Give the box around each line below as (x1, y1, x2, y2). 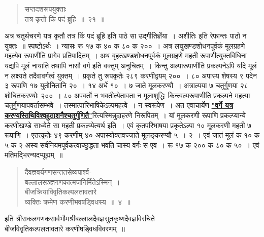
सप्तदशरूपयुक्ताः (24, 4, 67, 14)
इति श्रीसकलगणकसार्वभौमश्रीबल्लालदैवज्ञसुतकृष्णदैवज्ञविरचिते (5, 213, 155, 224)
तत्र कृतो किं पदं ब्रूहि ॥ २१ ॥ (24, 13, 105, 24)
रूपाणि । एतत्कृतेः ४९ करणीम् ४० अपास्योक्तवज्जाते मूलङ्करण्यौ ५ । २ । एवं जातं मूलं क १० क (5, 130, 260, 140)
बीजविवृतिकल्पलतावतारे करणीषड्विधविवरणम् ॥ (5, 223, 125, 233)
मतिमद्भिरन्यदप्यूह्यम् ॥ (5, 149, 63, 160)
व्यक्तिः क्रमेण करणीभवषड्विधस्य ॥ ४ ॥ (24, 196, 130, 207)
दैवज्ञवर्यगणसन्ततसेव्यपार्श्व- (24, 166, 92, 177)
